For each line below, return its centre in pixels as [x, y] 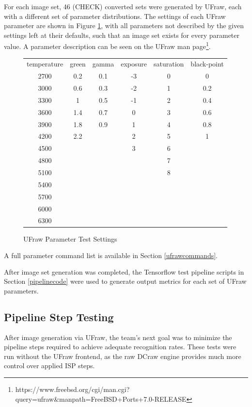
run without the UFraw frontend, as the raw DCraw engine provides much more [123, 356]
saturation [169, 64]
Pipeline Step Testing [59, 317]
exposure [134, 64]
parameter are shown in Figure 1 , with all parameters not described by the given [124, 25]
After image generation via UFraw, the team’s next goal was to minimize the [118, 337]
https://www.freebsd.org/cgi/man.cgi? [72, 389]
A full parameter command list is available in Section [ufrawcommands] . [111, 255]
